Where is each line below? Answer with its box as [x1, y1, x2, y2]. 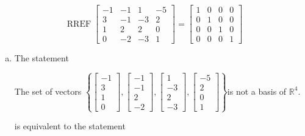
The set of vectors [14, 84, 82, 97]
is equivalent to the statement [14, 120, 126, 132]
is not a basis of [227, 84, 287, 97]
